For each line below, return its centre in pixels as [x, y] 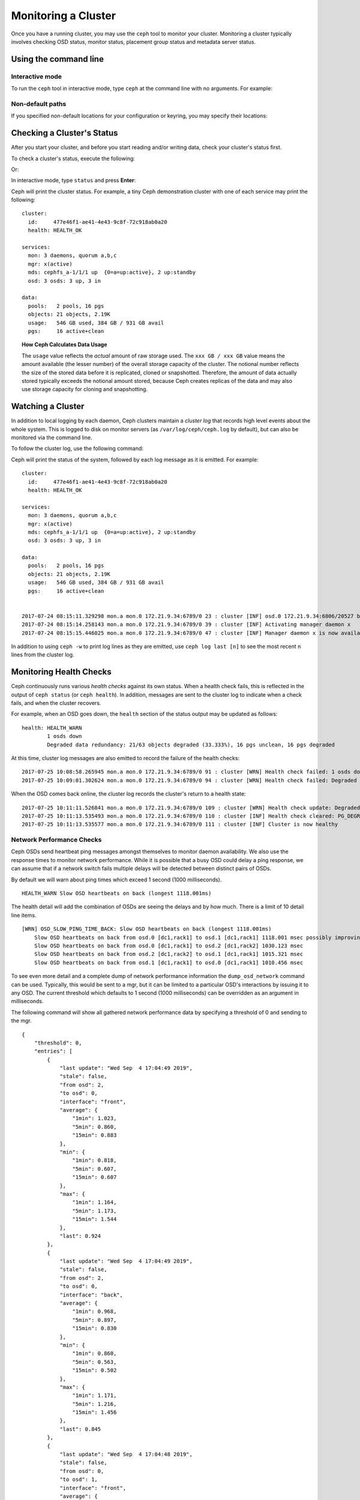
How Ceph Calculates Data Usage [64, 344]
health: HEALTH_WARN [52, 728]
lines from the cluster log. [43, 655]
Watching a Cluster [48, 406]
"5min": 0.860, [94, 1127]
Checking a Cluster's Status [64, 133]
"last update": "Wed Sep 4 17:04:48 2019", [126, 1454]
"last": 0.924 [80, 1236]
